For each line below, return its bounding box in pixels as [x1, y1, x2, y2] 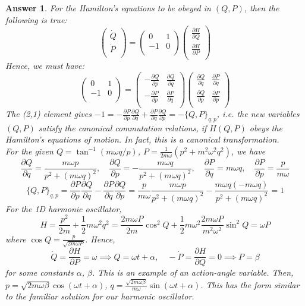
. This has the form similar [200, 278, 300, 291]
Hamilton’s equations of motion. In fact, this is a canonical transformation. [5, 133, 279, 146]
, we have [231, 144, 266, 157]
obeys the [249, 121, 282, 134]
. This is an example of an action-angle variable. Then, [92, 266, 294, 279]
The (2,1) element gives [5, 108, 92, 119]
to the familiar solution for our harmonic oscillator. [5, 290, 194, 302]
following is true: [5, 13, 67, 26]
